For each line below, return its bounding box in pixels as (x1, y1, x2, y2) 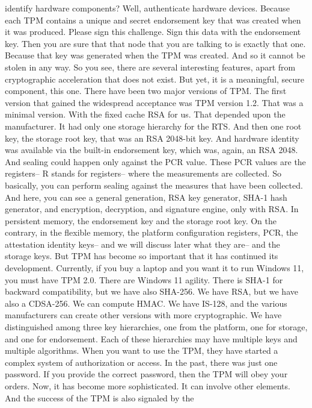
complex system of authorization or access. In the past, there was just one (5, 356, 278, 368)
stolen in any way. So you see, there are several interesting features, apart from (5, 60, 296, 73)
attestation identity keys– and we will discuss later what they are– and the (5, 237, 280, 250)
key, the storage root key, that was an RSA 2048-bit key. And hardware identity (5, 131, 299, 144)
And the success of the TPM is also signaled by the (5, 391, 194, 404)
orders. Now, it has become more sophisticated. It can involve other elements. (5, 380, 290, 392)
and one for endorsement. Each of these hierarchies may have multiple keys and (5, 332, 298, 345)
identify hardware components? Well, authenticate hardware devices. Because (5, 2, 290, 14)
